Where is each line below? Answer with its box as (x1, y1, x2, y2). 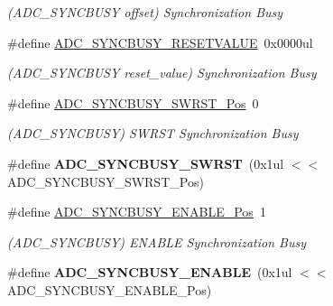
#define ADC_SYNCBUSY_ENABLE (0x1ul (7, 263, 292, 282)
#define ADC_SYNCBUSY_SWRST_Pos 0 (7, 93, 259, 112)
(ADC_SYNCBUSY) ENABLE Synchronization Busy (7, 232, 306, 251)
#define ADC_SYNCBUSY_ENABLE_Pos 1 (7, 202, 266, 221)
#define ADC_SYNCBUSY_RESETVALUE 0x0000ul (7, 32, 313, 51)
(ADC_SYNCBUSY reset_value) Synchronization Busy (7, 63, 317, 82)
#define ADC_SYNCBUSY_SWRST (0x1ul (7, 153, 284, 172)
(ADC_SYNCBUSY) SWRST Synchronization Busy (7, 124, 299, 143)
